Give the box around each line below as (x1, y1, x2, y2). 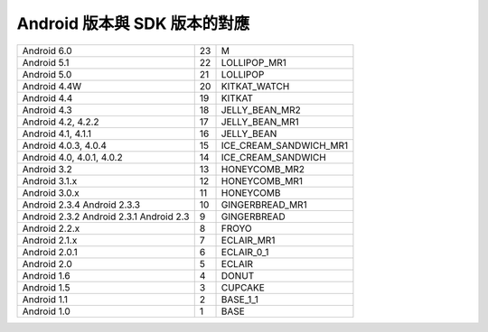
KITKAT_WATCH (221, 79, 290, 92)
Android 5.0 (22, 68, 72, 80)
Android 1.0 (22, 305, 71, 318)
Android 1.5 (22, 281, 70, 293)
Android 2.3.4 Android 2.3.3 (22, 198, 140, 211)
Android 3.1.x (22, 174, 78, 187)
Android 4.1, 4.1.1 (22, 127, 92, 140)
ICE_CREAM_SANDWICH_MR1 (221, 139, 349, 152)
